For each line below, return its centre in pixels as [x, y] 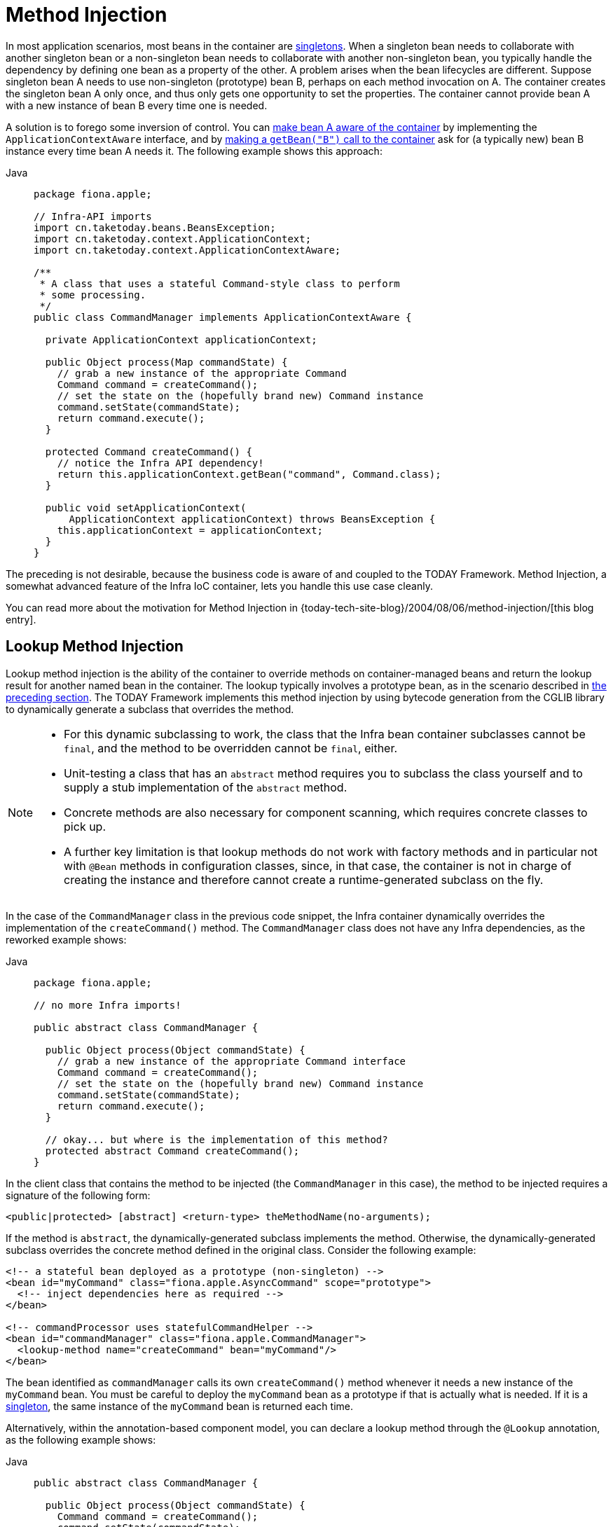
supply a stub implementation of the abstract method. [206, 787]
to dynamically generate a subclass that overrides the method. [150, 709]
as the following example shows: [81, 1439]
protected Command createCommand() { [149, 451]
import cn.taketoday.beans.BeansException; [155, 227]
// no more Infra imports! [108, 1005]
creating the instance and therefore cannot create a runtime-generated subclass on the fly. [304, 879]
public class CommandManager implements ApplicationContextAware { [223, 317]
